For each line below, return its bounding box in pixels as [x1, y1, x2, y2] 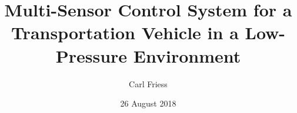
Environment [133, 43, 241, 67]
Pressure [55, 43, 128, 67]
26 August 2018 [120, 97, 176, 109]
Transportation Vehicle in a [11, 20, 239, 44]
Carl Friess [129, 77, 168, 90]
